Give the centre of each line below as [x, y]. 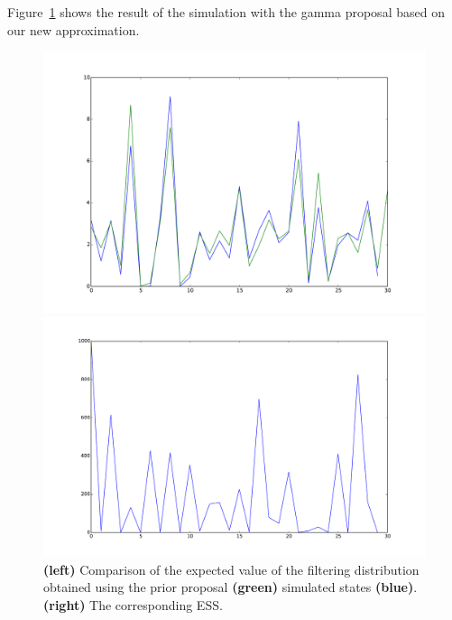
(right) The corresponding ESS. [133, 604]
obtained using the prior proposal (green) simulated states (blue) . [231, 587]
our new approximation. [74, 29]
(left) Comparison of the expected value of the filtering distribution [231, 569]
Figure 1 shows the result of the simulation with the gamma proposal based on [226, 12]
